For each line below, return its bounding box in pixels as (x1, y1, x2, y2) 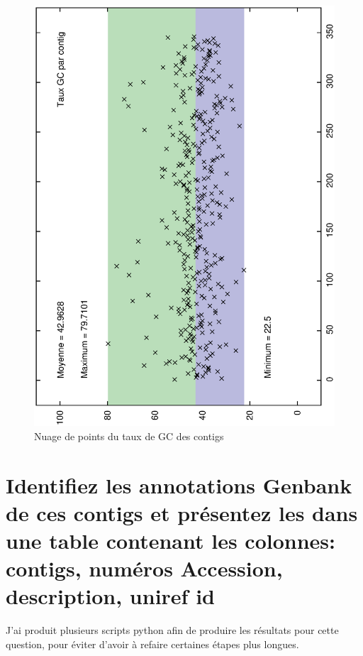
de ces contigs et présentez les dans (6, 498, 358, 527)
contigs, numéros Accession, (6, 554, 283, 583)
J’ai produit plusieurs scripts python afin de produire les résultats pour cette (6, 623, 339, 638)
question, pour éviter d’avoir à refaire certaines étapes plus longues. (6, 636, 299, 651)
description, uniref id (6, 581, 215, 611)
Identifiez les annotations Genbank (6, 470, 352, 499)
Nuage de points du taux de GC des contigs (34, 428, 224, 443)
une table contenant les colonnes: (6, 526, 335, 555)
